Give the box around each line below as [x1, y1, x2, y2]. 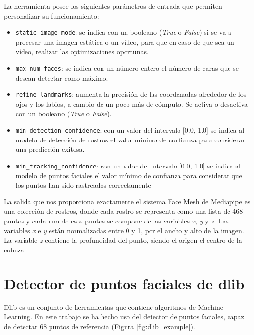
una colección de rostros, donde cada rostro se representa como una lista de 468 [4, 206, 243, 216]
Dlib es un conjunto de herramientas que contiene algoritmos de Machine [4, 302, 223, 312]
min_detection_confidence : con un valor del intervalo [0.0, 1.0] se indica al [15, 125, 245, 135]
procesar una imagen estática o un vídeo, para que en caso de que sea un [15, 36, 234, 47]
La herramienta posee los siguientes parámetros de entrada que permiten [4, 1, 222, 11]
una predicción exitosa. [15, 144, 85, 154]
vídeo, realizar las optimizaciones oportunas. [15, 46, 149, 56]
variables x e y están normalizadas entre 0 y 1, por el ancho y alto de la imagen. [4, 225, 244, 235]
